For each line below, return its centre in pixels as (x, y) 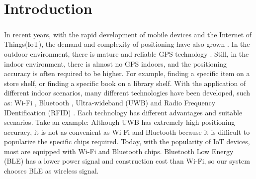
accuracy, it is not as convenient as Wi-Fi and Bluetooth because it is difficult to (127, 132)
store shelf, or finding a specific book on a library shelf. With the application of (125, 83)
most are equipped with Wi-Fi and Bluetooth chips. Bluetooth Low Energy (119, 151)
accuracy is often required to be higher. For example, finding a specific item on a (127, 73)
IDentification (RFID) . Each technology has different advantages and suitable (123, 112)
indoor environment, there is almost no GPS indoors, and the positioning (116, 63)
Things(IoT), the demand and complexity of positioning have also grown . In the (127, 44)
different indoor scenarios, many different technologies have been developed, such (127, 93)
